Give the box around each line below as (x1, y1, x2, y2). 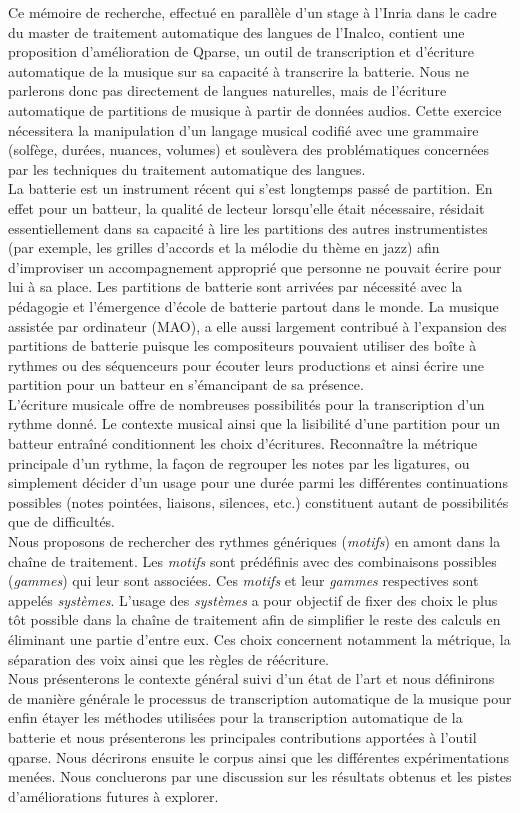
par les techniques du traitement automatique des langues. (8, 158, 366, 179)
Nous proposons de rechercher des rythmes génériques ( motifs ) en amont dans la (8, 531, 501, 552)
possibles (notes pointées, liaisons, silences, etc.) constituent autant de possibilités (8, 491, 509, 512)
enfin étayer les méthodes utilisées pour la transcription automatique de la (8, 707, 463, 728)
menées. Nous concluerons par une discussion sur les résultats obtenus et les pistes (8, 766, 512, 787)
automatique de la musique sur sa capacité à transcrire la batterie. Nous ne (8, 60, 469, 81)
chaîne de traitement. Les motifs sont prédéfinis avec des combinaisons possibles (8, 550, 497, 571)
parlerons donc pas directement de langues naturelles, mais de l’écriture (8, 80, 447, 101)
